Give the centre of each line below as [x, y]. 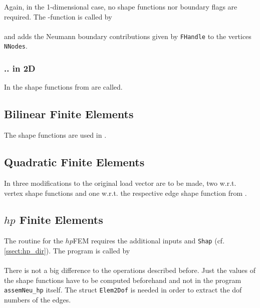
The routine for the [34, 241]
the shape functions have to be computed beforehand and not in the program [123, 280]
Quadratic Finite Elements [74, 162]
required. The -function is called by [58, 16]
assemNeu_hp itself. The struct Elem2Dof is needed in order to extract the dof [123, 290]
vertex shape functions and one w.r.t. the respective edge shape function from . [125, 193]
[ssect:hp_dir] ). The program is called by [67, 250]
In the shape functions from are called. [63, 87]
